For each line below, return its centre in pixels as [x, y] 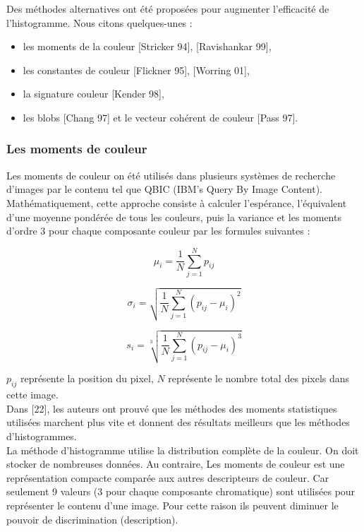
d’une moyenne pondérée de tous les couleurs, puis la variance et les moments [174, 217]
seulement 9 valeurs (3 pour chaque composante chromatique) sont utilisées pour [181, 491]
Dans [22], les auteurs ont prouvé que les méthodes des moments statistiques [172, 408]
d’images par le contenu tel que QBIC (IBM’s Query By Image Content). [164, 189]
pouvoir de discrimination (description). [92, 519]
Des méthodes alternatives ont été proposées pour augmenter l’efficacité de [168, 8]
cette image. [32, 395]
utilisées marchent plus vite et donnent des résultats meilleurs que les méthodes [178, 422]
